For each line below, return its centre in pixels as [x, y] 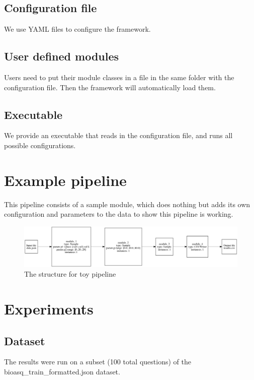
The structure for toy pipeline [70, 274]
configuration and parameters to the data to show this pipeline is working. [119, 214]
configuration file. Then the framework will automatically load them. [110, 87]
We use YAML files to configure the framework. [77, 29]
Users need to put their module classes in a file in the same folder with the [119, 77]
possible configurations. [40, 145]
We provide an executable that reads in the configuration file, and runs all [118, 135]
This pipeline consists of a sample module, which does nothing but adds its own [127, 204]
